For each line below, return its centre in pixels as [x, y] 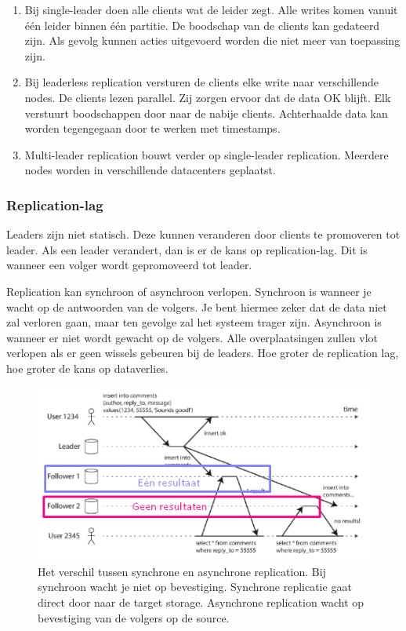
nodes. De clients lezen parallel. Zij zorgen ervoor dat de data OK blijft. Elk [208, 97]
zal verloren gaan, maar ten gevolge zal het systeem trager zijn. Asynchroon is [194, 322]
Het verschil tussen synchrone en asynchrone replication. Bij [182, 571]
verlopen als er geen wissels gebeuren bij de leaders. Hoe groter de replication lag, [203, 353]
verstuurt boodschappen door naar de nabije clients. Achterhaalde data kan [206, 113]
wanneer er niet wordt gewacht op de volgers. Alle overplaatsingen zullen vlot [192, 337]
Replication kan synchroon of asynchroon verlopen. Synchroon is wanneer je [189, 291]
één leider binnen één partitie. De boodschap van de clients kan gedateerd [202, 25]
